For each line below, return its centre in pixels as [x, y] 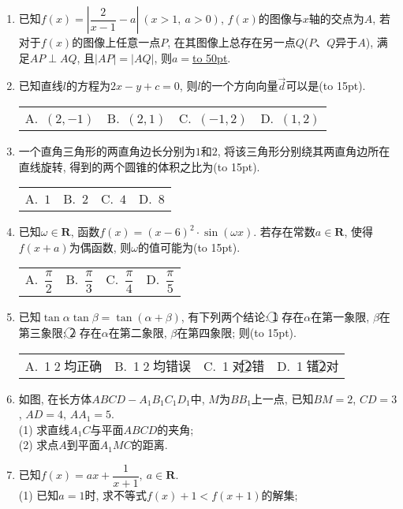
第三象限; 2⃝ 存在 [60, 332]
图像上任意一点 [122, 42]
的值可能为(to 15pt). [189, 247]
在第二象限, [138, 332]
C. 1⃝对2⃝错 [234, 365]
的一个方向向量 [239, 86]
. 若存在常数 [284, 232]
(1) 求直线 [44, 429]
